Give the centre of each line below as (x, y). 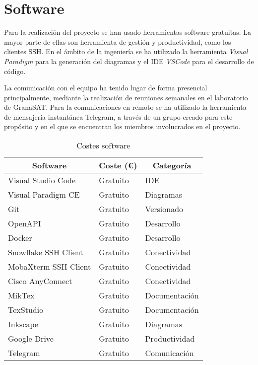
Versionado (164, 209)
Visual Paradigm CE (44, 195)
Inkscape (23, 324)
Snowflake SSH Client (46, 252)
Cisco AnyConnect (40, 281)
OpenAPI (25, 223)
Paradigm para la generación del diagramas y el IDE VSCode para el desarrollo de (129, 61)
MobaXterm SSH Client (50, 267)
